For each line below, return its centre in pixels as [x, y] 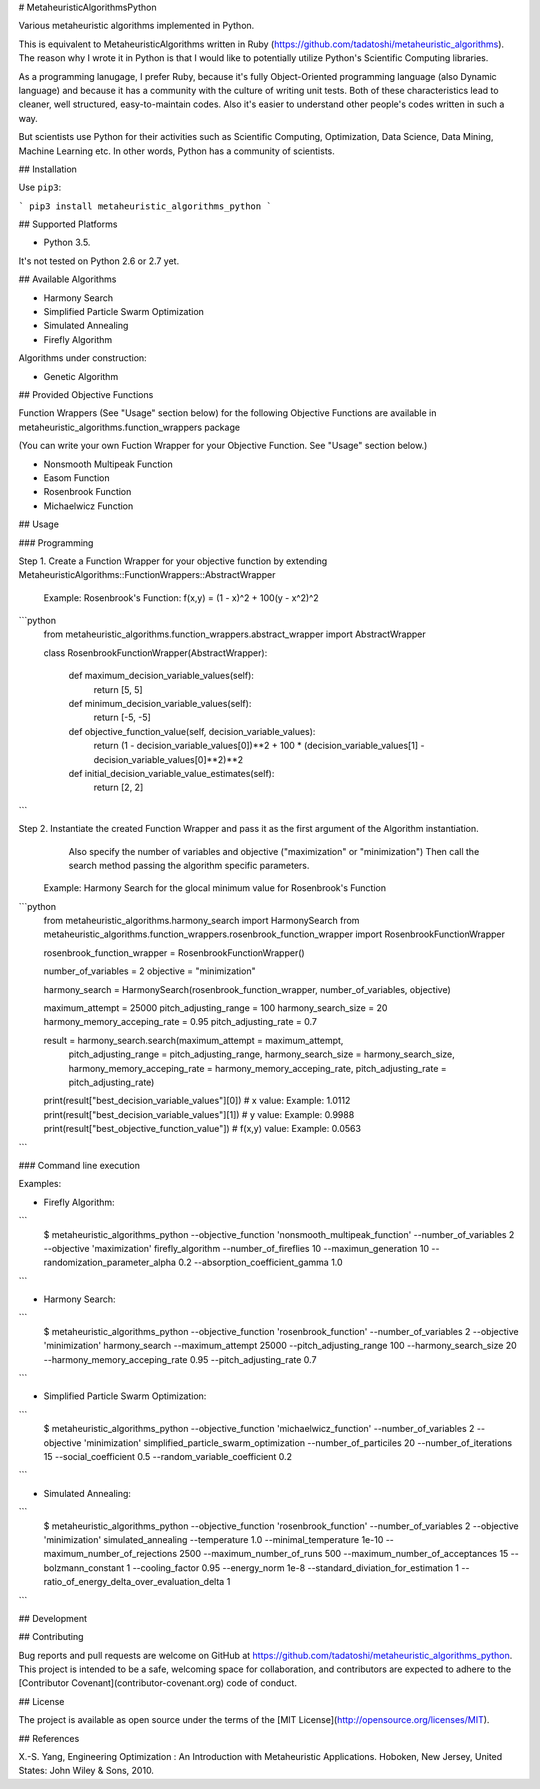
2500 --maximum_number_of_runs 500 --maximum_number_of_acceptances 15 [343, 1554]
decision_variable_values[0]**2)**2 [168, 759]
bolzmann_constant [84, 1567]
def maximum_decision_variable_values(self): [161, 676]
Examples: [40, 1184]
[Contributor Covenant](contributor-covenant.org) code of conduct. [157, 1683]
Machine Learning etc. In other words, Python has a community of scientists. [176, 151]
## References [49, 1738]
